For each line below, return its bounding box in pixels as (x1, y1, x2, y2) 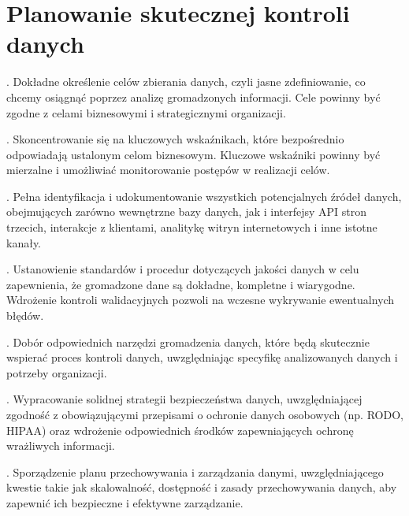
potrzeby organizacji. (6, 364, 107, 381)
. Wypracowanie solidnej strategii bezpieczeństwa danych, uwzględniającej (6, 391, 363, 407)
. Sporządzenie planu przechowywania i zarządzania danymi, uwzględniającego (6, 463, 384, 480)
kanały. (6, 234, 42, 251)
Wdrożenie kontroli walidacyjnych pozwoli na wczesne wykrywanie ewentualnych (6, 291, 395, 308)
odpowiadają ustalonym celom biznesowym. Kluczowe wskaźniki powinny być (6, 146, 381, 162)
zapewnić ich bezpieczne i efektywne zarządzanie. (6, 494, 244, 510)
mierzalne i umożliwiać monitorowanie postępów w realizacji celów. (6, 161, 330, 178)
